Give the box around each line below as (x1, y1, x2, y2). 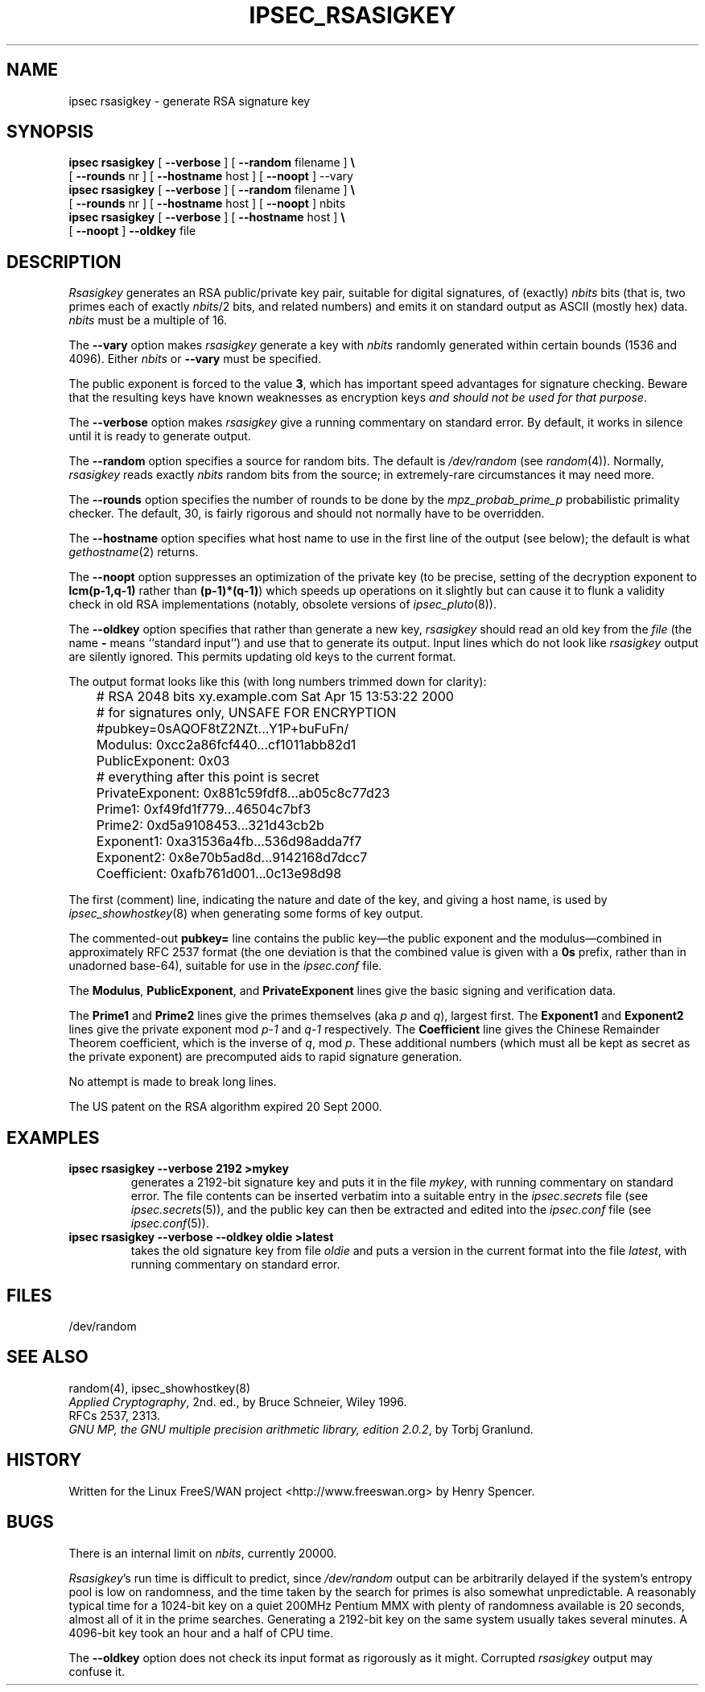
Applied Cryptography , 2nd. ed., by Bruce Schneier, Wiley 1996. (68, 1394, 407, 1409)
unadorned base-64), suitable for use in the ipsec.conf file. (68, 959, 382, 973)
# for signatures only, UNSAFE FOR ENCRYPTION (96, 704, 397, 721)
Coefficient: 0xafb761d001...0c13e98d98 (96, 865, 342, 882)
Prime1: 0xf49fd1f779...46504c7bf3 (96, 801, 311, 818)
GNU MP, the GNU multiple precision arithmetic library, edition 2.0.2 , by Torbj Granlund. (68, 1422, 534, 1436)
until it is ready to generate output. (68, 429, 251, 444)
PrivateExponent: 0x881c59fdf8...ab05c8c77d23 (96, 785, 390, 802)
